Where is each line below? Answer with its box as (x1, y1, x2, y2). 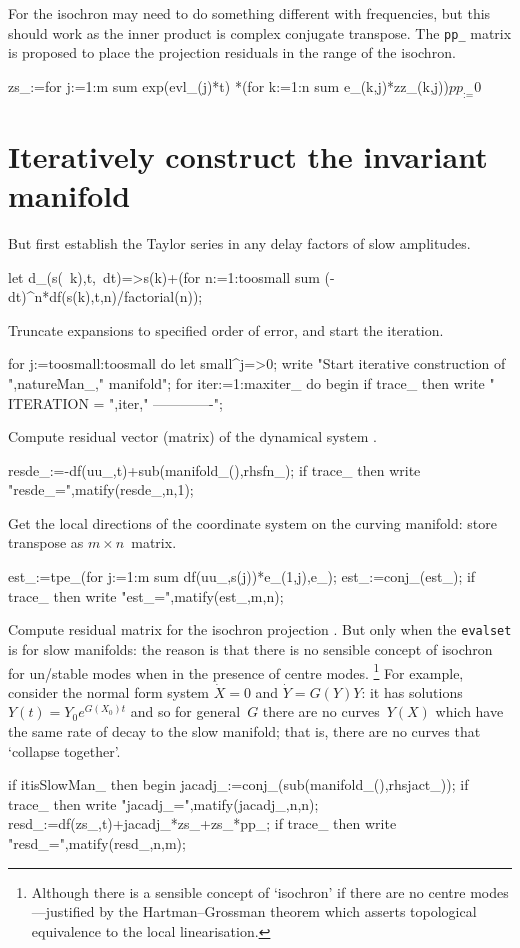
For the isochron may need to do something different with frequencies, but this (8, 3, 491, 23)
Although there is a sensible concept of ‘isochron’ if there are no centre (31, 881, 466, 902)
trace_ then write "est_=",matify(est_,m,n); (8, 585, 284, 606)
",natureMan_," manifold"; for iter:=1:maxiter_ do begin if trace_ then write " (8, 372, 495, 393)
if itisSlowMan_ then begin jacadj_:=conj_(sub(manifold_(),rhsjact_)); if (8, 774, 469, 795)
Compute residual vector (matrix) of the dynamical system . (8, 426, 378, 447)
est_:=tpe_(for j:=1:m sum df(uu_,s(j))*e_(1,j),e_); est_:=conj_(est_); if (8, 566, 476, 587)
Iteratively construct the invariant (8, 135, 488, 176)
